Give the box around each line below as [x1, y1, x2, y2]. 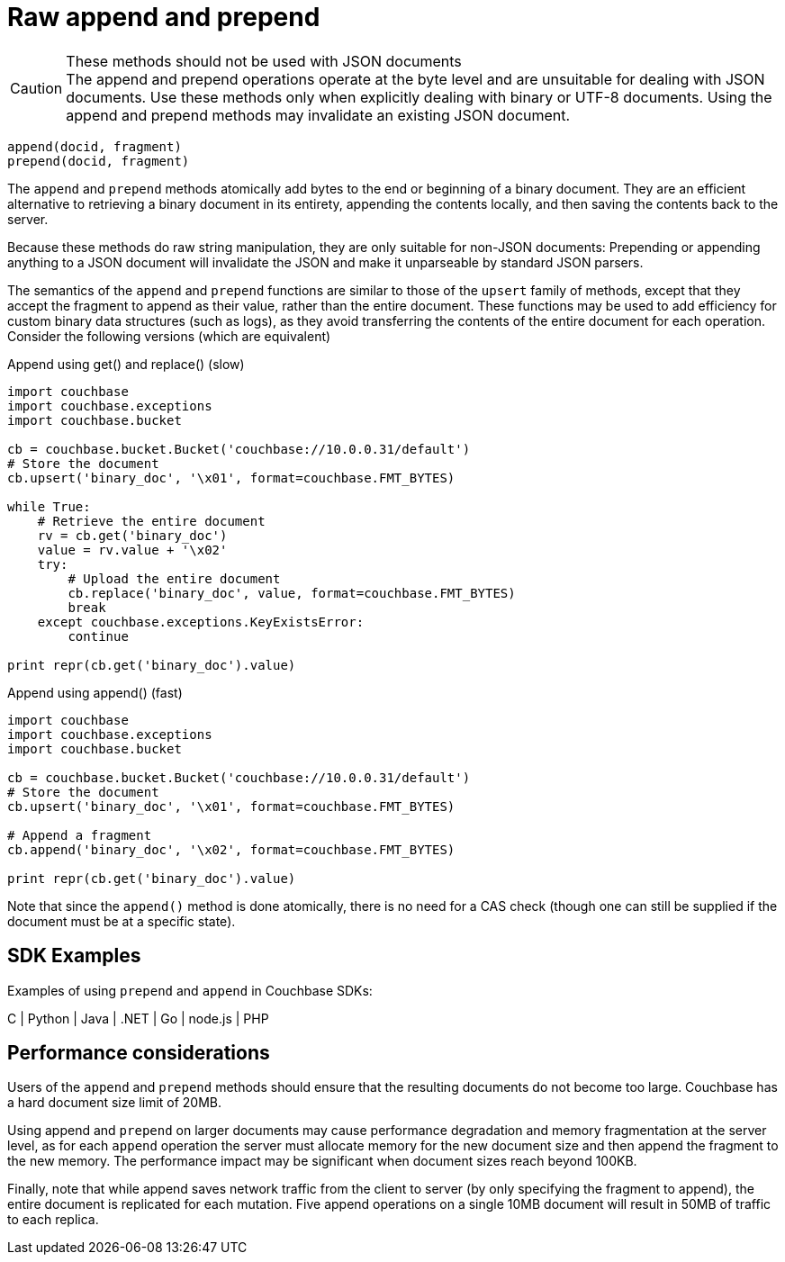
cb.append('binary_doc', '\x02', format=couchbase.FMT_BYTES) [7, 842, 456, 857]
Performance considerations [7, 1041, 270, 1065]
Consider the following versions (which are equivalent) [7, 328, 331, 344]
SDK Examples [7, 944, 141, 968]
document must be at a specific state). [7, 913, 236, 929]
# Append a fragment [7, 827, 152, 843]
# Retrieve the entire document [37, 513, 266, 528]
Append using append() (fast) [7, 684, 183, 700]
